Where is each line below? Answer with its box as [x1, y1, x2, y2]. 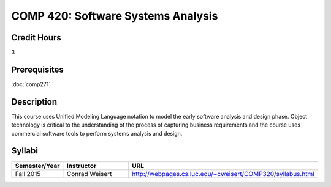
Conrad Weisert [66, 169, 112, 178]
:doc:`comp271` [11, 80, 51, 88]
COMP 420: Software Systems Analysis [11, 9, 218, 23]
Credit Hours [11, 32, 61, 43]
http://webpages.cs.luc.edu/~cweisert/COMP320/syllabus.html [132, 169, 315, 178]
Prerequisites [11, 64, 64, 75]
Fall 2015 [15, 169, 41, 178]
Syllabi [11, 145, 38, 156]
